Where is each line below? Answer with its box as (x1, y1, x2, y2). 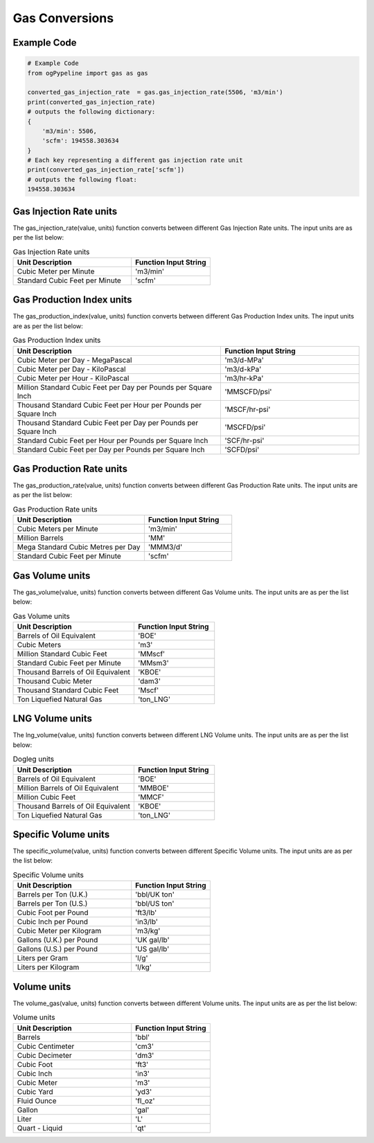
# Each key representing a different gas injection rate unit (27, 156, 243, 164)
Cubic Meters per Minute (17, 524, 98, 534)
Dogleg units (12, 755, 55, 764)
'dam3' (137, 676, 161, 685)
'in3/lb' (135, 917, 159, 927)
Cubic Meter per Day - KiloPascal (17, 364, 126, 374)
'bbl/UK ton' (135, 890, 175, 899)
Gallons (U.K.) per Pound (17, 935, 98, 945)
